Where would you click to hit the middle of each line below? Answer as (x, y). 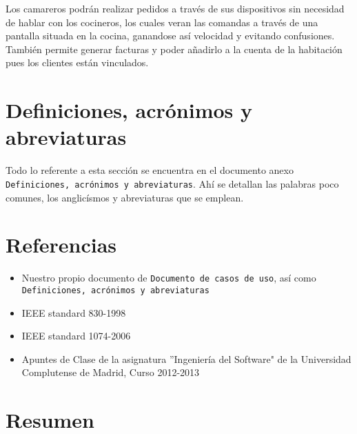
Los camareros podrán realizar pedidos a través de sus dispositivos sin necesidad (175, 8)
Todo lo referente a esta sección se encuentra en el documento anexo (150, 170)
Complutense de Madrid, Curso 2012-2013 (111, 372)
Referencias (61, 245)
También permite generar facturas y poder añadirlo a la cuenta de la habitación (174, 49)
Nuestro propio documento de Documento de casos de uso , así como (169, 278)
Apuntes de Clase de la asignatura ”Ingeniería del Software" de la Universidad (186, 358)
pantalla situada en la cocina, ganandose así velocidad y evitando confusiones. (170, 36)
